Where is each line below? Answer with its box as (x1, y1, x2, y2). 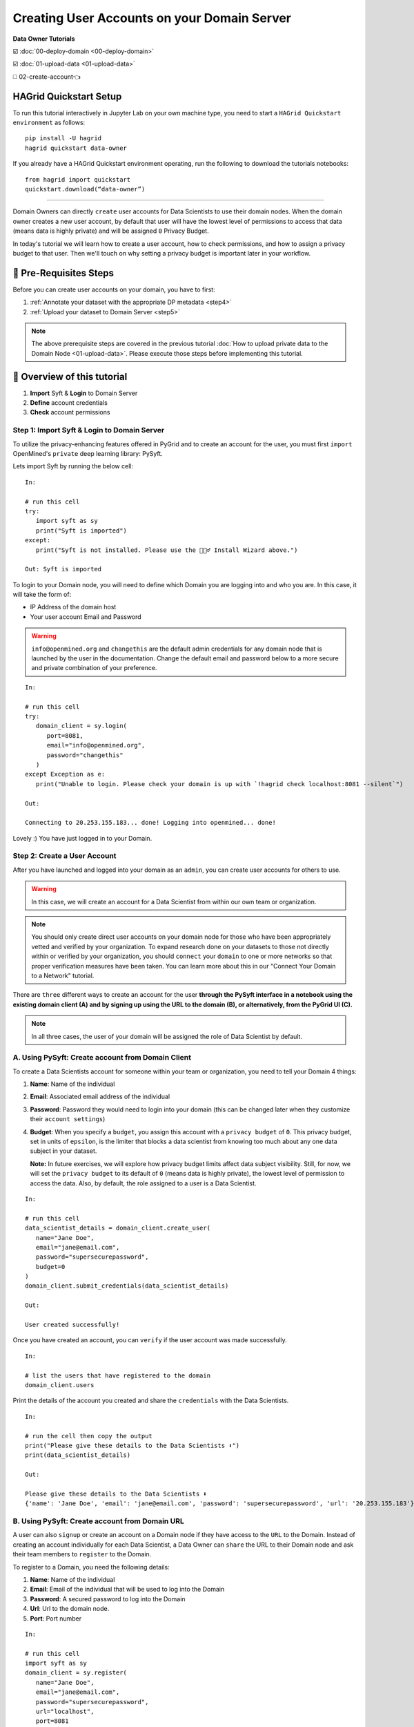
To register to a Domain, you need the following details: (12, 1563, 170, 1571)
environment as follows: (12, 118, 86, 127)
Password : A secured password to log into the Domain (30, 1594, 186, 1603)
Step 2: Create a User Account (12, 851, 117, 861)
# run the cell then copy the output (25, 1432, 153, 1440)
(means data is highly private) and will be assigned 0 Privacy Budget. (12, 227, 210, 235)
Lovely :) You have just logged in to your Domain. (12, 834, 152, 842)
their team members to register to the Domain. (12, 1550, 152, 1558)
